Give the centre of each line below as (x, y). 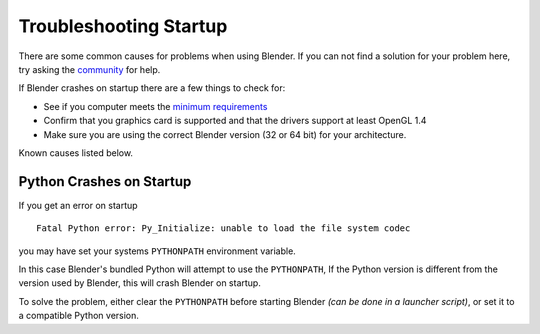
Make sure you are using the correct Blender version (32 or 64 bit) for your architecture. (225, 134)
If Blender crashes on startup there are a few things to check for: (152, 88)
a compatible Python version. (79, 316)
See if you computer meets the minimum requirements (155, 106)
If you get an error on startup (78, 205)
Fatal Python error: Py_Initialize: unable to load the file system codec (223, 228)
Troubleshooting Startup (123, 26)
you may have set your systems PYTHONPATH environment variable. (157, 251)
